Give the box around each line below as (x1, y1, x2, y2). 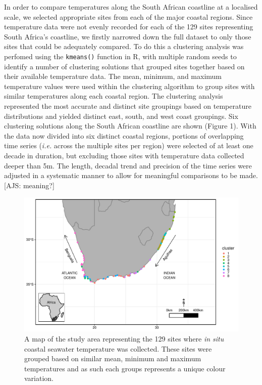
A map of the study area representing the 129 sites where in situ (24, 333, 224, 344)
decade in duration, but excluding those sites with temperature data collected (4, 150, 244, 160)
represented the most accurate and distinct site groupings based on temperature (4, 101, 251, 111)
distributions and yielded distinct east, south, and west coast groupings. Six (4, 110, 238, 121)
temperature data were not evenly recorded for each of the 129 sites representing (4, 21, 253, 32)
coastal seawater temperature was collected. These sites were (24, 343, 212, 354)
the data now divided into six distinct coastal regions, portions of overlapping (4, 130, 244, 141)
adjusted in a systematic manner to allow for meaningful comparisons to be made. (4, 170, 258, 181)
